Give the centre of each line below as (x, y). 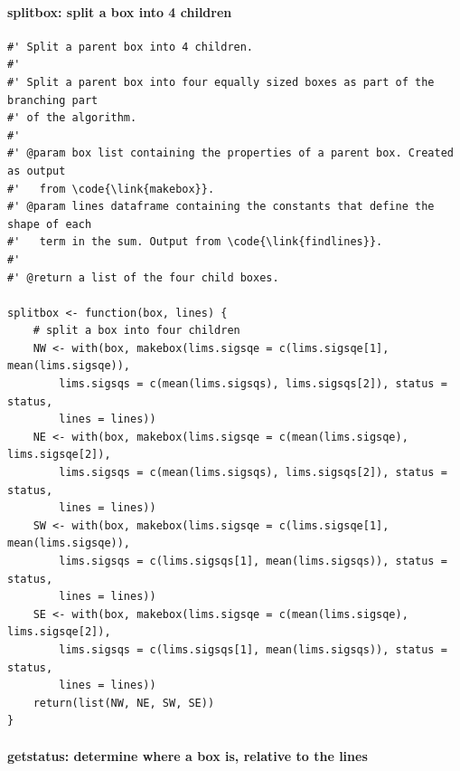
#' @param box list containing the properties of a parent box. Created (230, 153)
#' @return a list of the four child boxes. (143, 277)
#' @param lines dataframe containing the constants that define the (221, 207)
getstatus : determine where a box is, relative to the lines (188, 755)
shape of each (50, 224)
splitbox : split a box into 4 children (120, 11)
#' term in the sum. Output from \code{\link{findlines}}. (195, 242)
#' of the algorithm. (72, 118)
